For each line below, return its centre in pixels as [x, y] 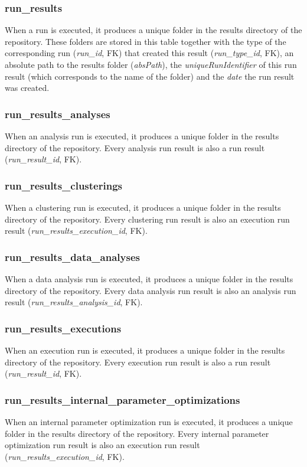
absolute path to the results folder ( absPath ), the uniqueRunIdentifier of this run [151, 64]
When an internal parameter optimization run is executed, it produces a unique [149, 422]
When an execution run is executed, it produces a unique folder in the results [145, 350]
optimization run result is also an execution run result [102, 445]
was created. [27, 88]
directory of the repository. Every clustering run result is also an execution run [147, 219]
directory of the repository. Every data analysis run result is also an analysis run [151, 290]
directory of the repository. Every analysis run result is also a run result [135, 147]
